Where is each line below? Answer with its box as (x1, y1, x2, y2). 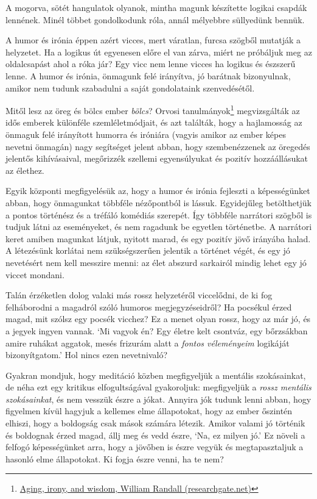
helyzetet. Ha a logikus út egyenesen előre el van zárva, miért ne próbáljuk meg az (5, 45, 312, 58)
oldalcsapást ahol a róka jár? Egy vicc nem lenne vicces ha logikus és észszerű (5, 57, 296, 70)
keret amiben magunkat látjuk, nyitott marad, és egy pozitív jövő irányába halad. (5, 232, 311, 245)
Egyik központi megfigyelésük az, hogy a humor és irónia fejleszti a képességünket (5, 184, 310, 197)
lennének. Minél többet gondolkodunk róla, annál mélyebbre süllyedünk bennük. (5, 13, 305, 26)
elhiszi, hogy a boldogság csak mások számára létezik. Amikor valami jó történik (5, 417, 305, 429)
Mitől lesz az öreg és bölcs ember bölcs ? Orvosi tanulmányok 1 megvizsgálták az (5, 102, 300, 117)
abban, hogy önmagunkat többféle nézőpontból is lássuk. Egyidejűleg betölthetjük (5, 196, 312, 209)
